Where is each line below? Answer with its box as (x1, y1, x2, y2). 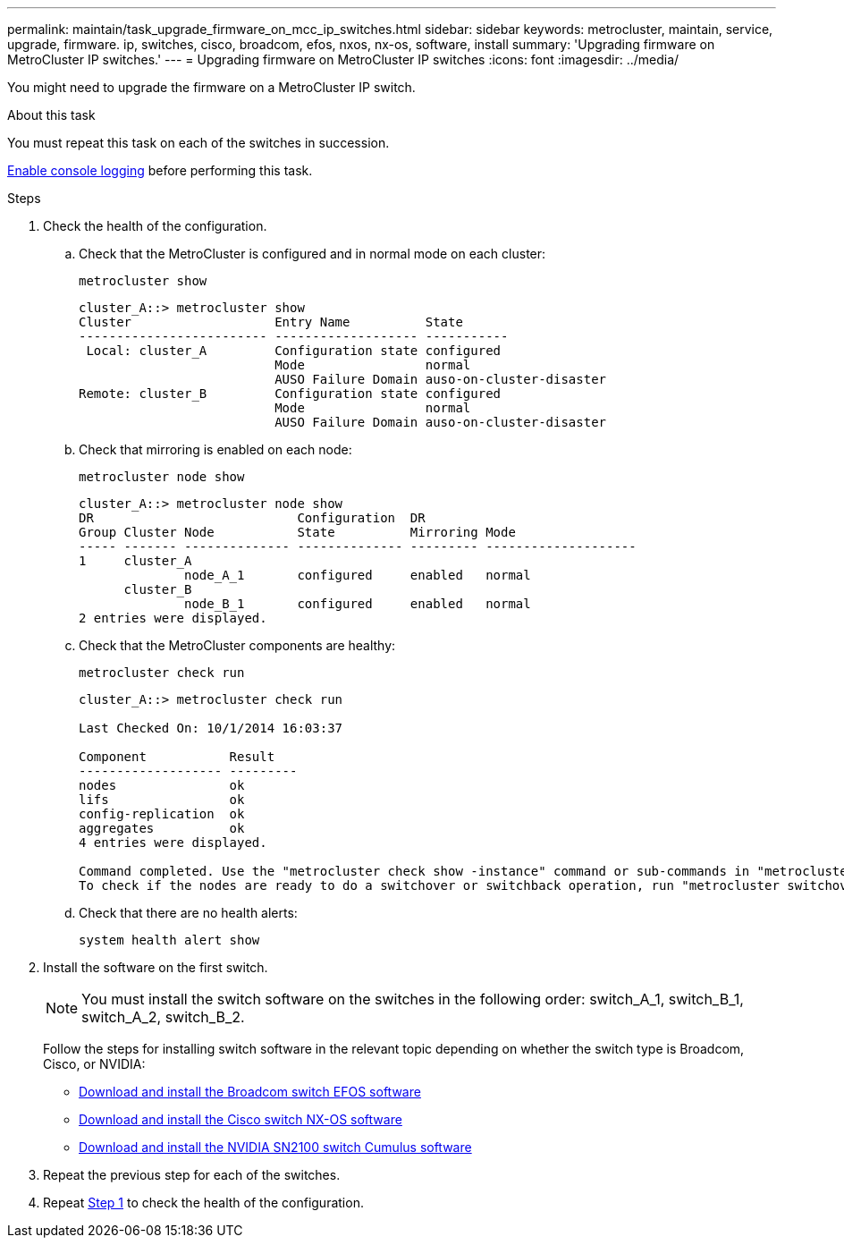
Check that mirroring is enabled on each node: (79, 442, 352, 457)
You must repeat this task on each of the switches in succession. (7, 135, 390, 150)
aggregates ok (79, 821, 245, 835)
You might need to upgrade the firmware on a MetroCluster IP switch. (7, 80, 416, 95)
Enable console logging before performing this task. (7, 163, 313, 178)
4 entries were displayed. (79, 835, 267, 850)
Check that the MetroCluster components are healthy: (79, 638, 396, 653)
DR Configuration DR (79, 511, 426, 525)
